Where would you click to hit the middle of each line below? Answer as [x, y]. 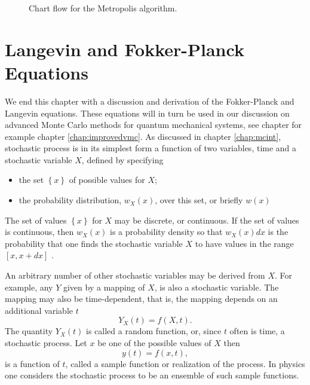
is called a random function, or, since [154, 331]
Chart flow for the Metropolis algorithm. [103, 8]
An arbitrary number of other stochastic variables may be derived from [135, 275]
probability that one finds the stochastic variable [94, 243]
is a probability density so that [166, 232]
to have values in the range [244, 243]
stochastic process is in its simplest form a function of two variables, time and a [151, 148]
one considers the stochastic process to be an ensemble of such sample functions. [152, 375]
